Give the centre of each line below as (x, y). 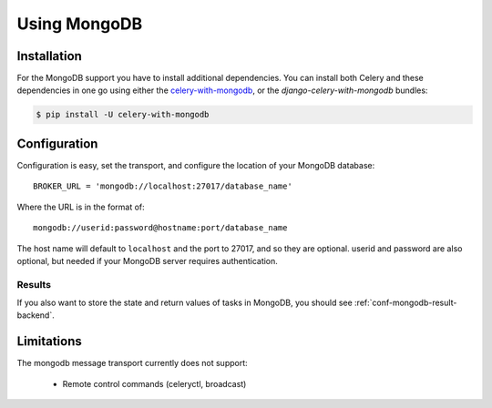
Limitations (49, 342)
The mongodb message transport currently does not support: (132, 363)
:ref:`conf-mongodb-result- (405, 303)
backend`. (36, 315)
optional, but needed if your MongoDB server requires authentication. (147, 260)
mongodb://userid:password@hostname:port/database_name (160, 228)
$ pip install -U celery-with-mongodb (123, 115)
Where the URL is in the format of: (81, 207)
